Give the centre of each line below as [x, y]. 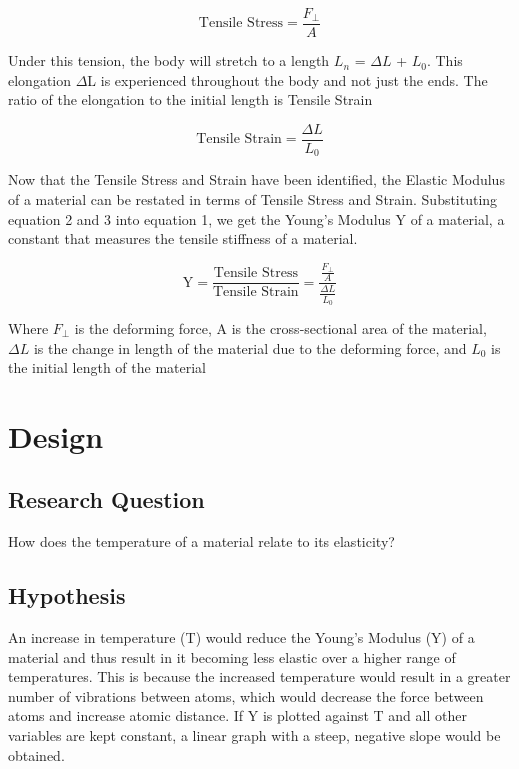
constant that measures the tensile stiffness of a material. [183, 238]
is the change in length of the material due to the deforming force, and [250, 347]
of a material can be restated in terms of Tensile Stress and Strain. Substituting [253, 198]
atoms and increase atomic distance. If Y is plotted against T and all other [237, 715]
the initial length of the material [107, 367]
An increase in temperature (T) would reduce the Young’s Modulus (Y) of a [241, 637]
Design [56, 435]
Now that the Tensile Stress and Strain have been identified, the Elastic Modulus [256, 179]
